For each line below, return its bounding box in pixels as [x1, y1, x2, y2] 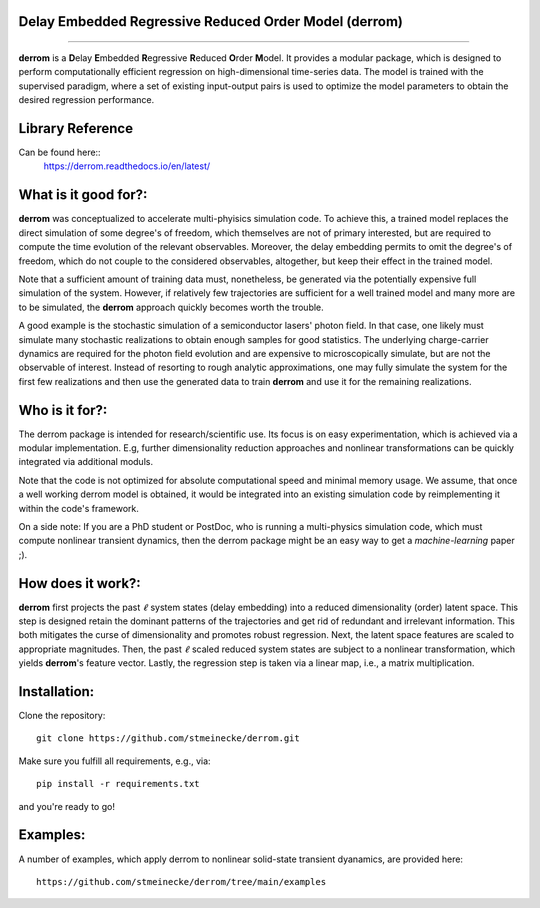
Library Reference [18, 120, 134, 137]
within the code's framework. [18, 502, 140, 514]
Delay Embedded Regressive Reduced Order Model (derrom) [18, 13, 404, 30]
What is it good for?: [18, 186, 148, 204]
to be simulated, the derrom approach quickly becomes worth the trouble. [18, 301, 324, 313]
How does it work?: [18, 575, 142, 592]
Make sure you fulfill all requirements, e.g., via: [18, 755, 211, 767]
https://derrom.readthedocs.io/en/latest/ [43, 160, 211, 172]
